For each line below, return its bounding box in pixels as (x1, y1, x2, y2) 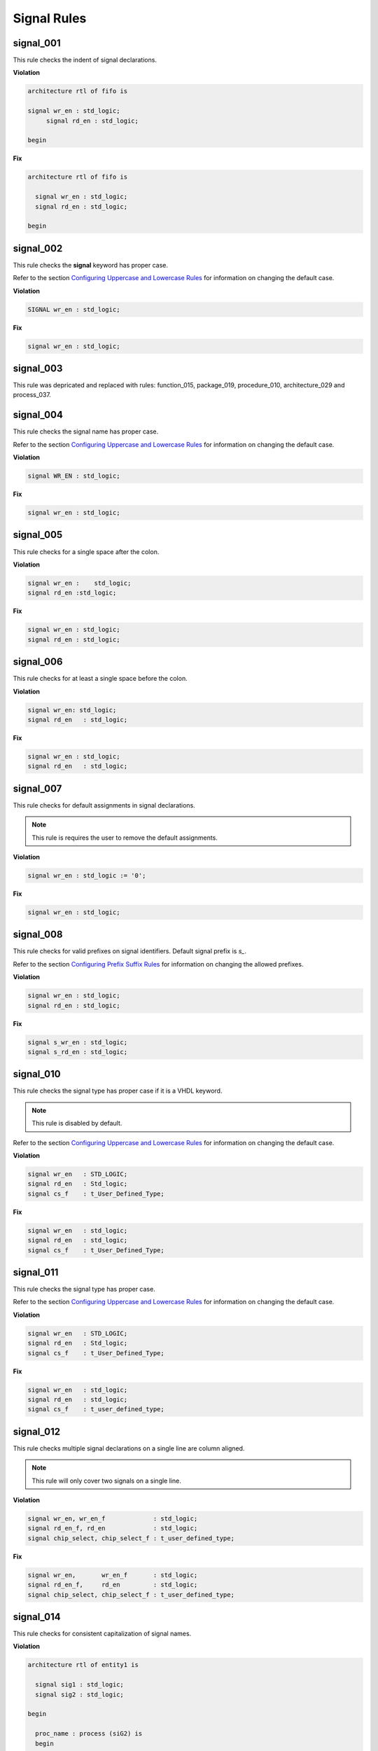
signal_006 (13, 656, 63, 668)
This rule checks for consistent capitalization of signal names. (13, 1629, 192, 1638)
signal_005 (13, 529, 63, 541)
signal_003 (13, 362, 63, 374)
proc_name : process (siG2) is (35, 1730, 143, 1738)
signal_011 (13, 1266, 59, 1278)
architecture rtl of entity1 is (27, 1661, 139, 1669)
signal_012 (13, 1425, 61, 1437)
